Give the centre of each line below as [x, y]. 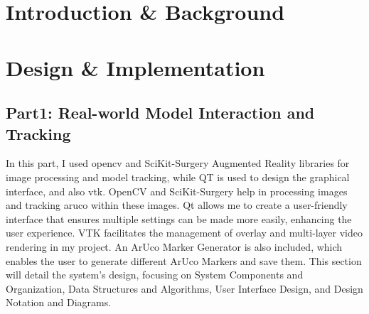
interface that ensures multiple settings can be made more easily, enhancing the [179, 218]
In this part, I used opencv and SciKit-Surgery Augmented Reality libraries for [178, 163]
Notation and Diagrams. [59, 302]
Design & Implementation [135, 67]
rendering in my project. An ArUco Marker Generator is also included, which [174, 246]
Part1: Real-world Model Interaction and [160, 113]
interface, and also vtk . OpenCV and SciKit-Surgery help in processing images [177, 191]
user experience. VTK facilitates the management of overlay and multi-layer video [184, 233]
